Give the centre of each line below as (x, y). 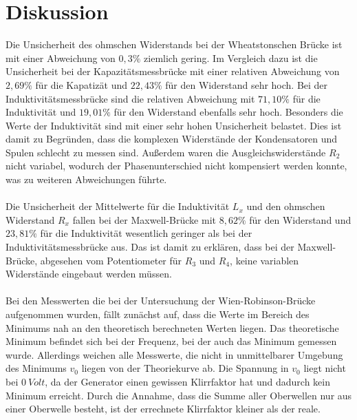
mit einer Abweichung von (61, 57)
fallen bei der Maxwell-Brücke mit (144, 219)
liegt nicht (325, 368)
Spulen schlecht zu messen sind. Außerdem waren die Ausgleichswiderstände (166, 152)
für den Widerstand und (300, 219)
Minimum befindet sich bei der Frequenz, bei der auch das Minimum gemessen (171, 341)
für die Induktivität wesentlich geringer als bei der (146, 233)
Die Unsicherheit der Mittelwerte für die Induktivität (118, 206)
